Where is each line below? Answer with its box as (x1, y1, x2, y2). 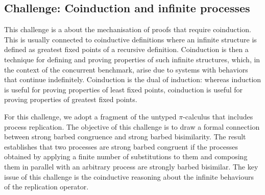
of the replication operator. (4, 181, 89, 192)
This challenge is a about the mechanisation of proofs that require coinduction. (4, 24, 251, 35)
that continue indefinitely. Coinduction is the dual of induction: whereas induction (4, 74, 261, 85)
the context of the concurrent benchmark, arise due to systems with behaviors (4, 64, 248, 75)
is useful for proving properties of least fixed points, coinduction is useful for (4, 84, 243, 94)
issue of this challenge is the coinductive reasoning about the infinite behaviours (4, 171, 254, 182)
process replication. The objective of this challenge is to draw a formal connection (4, 121, 260, 132)
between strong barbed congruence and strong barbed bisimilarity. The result (4, 131, 246, 142)
